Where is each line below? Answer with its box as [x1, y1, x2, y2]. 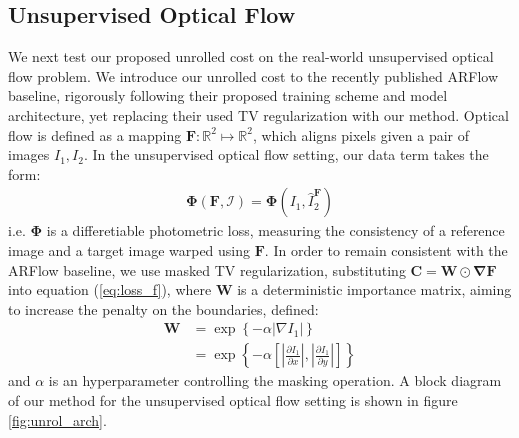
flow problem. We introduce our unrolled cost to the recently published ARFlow [8, 65, 498, 86]
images [8, 144, 50, 165]
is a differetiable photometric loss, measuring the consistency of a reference [46, 220, 505, 241]
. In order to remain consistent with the [264, 239, 508, 260]
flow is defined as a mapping [8, 124, 182, 145]
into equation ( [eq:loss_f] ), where [8, 279, 212, 300]
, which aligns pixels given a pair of [252, 124, 469, 145]
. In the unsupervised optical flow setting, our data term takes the [83, 144, 489, 165]
